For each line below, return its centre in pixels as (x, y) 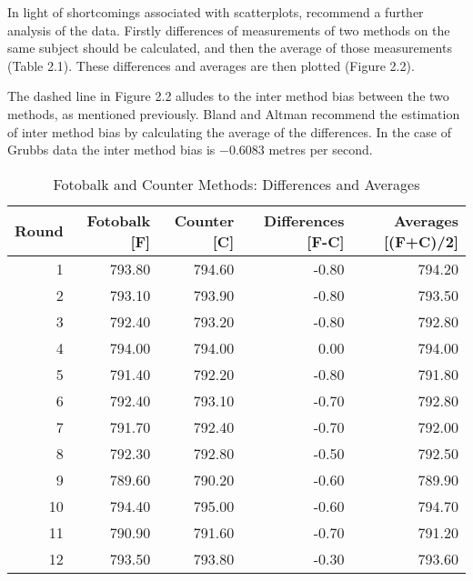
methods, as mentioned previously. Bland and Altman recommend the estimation (234, 113)
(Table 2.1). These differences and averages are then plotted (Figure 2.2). (211, 65)
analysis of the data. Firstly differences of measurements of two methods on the (229, 30)
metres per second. (321, 150)
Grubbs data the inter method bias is (111, 150)
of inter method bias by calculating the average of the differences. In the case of (229, 131)
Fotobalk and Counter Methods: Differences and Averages (236, 184)
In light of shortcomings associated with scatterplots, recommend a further (216, 12)
